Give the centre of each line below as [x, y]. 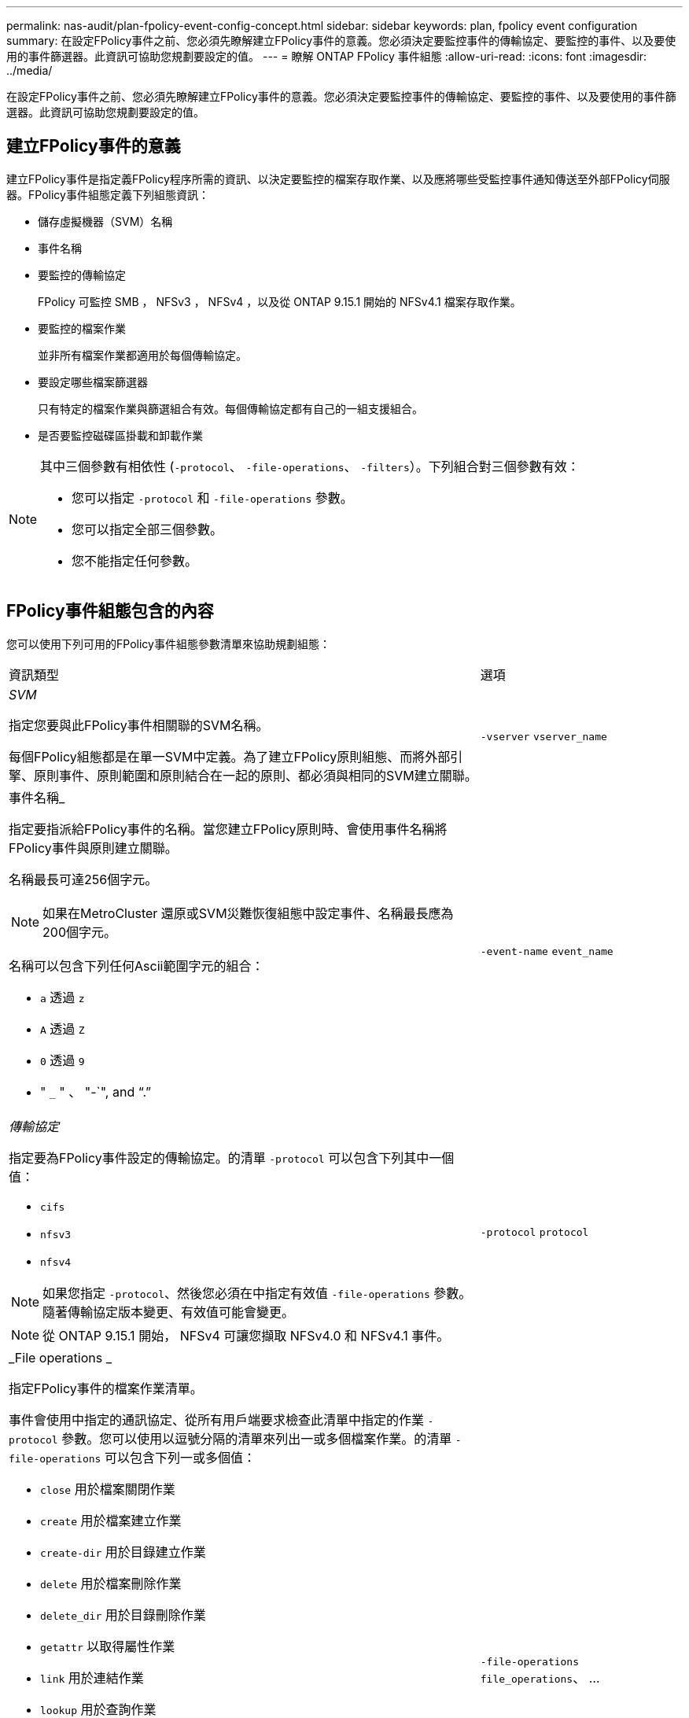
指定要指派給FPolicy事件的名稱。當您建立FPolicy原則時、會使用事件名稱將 [228, 829]
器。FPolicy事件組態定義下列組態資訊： [108, 194]
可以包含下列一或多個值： [180, 1457]
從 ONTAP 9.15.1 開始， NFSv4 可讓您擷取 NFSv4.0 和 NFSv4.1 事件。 [246, 1335]
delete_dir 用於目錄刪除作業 [123, 1615]
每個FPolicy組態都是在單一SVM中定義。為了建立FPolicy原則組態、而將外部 [230, 756]
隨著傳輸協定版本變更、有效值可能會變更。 [169, 1312]
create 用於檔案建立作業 [111, 1520]
